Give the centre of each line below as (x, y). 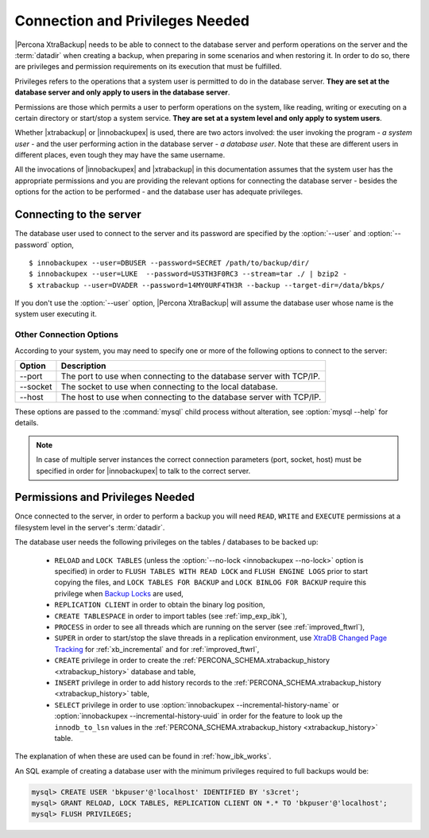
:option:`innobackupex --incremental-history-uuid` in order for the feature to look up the (199, 716)
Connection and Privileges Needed (132, 21)
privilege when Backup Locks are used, (119, 593)
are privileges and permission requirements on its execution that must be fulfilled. (148, 67)
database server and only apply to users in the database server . (122, 92)
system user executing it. (56, 314)
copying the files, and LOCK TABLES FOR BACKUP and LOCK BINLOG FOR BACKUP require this (211, 582)
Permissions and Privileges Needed (104, 497)
